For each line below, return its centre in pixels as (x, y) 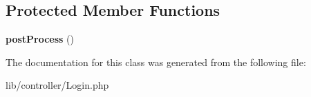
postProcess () (40, 39)
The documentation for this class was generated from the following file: (156, 62)
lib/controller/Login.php (57, 85)
